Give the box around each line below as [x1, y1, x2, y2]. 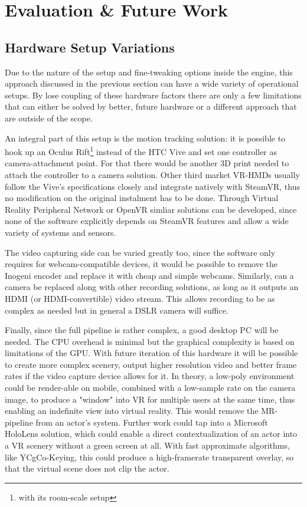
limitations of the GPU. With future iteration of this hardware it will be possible [5, 347, 298, 359]
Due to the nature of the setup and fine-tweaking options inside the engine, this [5, 65, 293, 78]
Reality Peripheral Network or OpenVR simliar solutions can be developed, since [5, 203, 297, 215]
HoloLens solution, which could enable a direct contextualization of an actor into [5, 427, 298, 440]
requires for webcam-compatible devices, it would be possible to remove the [5, 258, 278, 270]
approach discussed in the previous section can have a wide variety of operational [5, 77, 299, 90]
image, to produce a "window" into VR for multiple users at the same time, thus [5, 393, 295, 405]
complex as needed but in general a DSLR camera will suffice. [5, 304, 228, 316]
